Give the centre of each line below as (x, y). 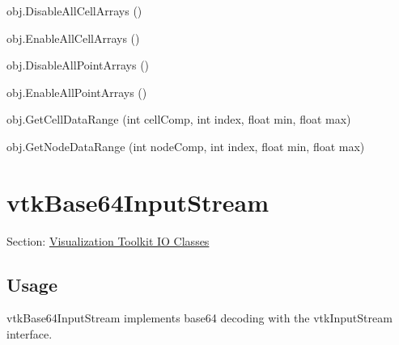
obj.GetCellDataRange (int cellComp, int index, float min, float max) (179, 119)
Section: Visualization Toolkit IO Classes (108, 240)
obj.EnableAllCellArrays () (73, 38)
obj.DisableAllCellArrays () (74, 11)
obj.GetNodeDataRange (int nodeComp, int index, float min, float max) (186, 146)
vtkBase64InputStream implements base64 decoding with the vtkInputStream (199, 318)
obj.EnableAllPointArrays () (77, 92)
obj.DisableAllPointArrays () (78, 65)
